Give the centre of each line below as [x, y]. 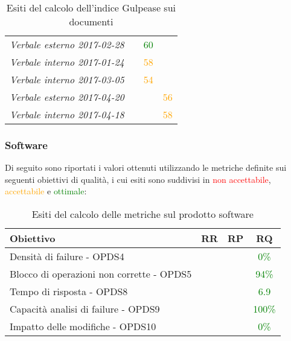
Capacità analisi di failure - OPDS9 [85, 309]
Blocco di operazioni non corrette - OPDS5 [101, 274]
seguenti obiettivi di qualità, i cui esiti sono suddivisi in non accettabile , [138, 179]
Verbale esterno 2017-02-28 [67, 44]
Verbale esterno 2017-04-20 [67, 97]
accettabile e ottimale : [46, 191]
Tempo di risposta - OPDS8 [69, 291]
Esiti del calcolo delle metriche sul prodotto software [142, 214]
